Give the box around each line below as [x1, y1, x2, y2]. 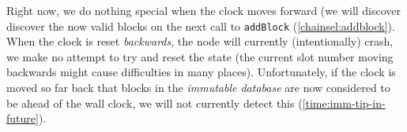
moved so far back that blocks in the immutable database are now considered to [6, 79, 390, 96]
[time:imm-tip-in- [302, 94, 386, 111]
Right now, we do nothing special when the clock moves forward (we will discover [6, 2, 401, 18]
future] [6, 110, 39, 126]
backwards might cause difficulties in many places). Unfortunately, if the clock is [6, 64, 396, 80]
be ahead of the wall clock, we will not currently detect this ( [6, 94, 303, 111]
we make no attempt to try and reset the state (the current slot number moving [6, 48, 394, 64]
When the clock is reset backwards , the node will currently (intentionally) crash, [6, 33, 394, 49]
